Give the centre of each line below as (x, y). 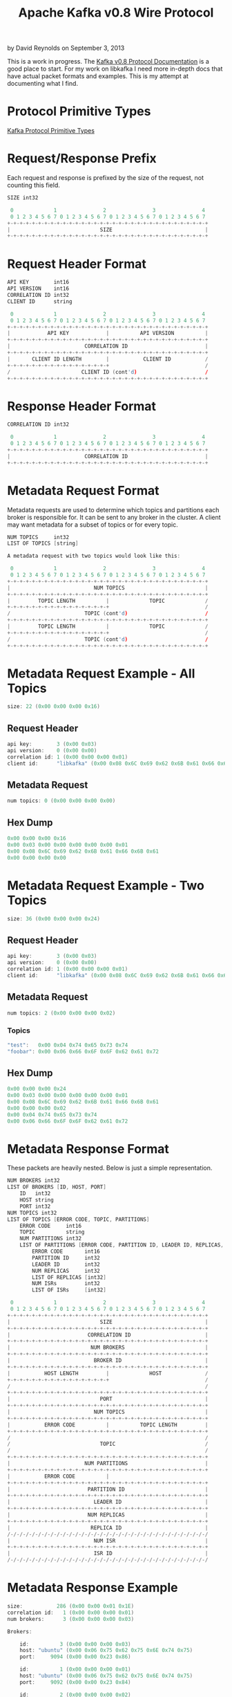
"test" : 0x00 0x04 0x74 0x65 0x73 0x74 (68, 1045)
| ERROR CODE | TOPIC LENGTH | (108, 1425)
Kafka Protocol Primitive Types (51, 131)
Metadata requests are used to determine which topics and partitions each (113, 509)
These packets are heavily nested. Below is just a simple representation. (110, 1168)
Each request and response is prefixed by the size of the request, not (105, 178)
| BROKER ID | (108, 1361)
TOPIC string (52, 1232)
